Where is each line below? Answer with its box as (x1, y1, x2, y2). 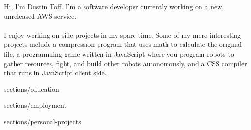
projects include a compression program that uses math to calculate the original (4, 39, 242, 49)
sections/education (4, 84, 59, 94)
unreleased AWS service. (4, 11, 77, 21)
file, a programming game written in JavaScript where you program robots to (4, 48, 234, 58)
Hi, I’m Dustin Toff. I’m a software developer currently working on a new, (4, 1, 224, 11)
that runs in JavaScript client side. (4, 68, 107, 78)
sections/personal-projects (4, 116, 81, 126)
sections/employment (4, 100, 67, 110)
